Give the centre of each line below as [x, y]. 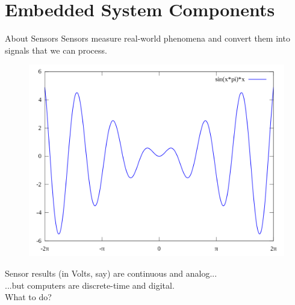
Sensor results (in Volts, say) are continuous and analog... [111, 273]
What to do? [28, 297]
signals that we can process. [56, 50]
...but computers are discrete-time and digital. [90, 285]
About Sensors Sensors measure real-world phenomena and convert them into [147, 38]
